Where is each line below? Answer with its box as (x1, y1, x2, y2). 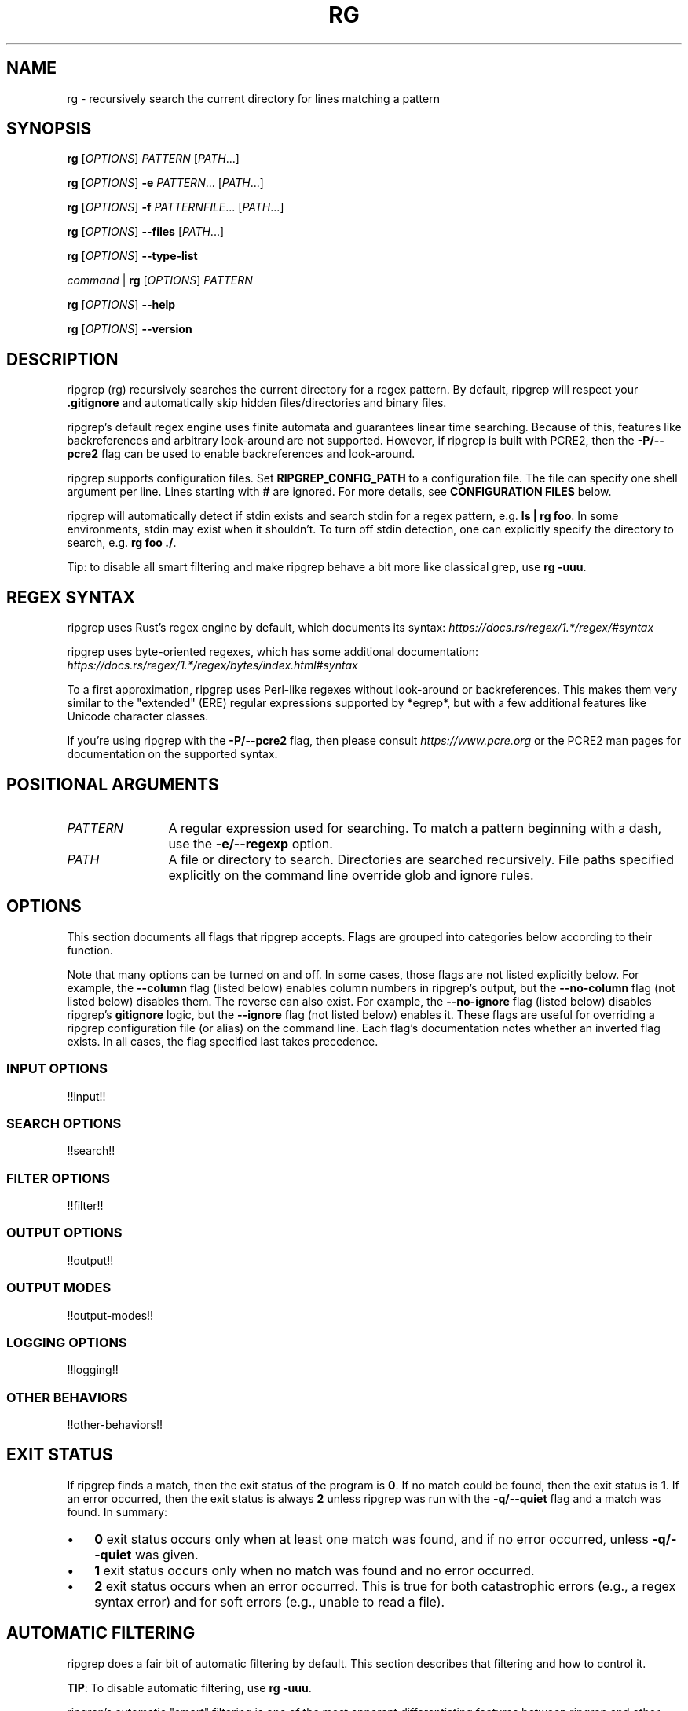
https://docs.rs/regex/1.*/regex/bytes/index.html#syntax (67, 658, 358, 672)
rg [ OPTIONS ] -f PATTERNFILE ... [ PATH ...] (67, 200, 284, 214)
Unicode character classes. (67, 709, 209, 724)
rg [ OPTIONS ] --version (67, 322, 192, 336)
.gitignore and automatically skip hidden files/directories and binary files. (67, 396, 447, 410)
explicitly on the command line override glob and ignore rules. (168, 866, 534, 883)
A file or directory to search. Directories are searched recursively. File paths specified (168, 851, 675, 867)
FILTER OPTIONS (6, 1170, 110, 1186)
